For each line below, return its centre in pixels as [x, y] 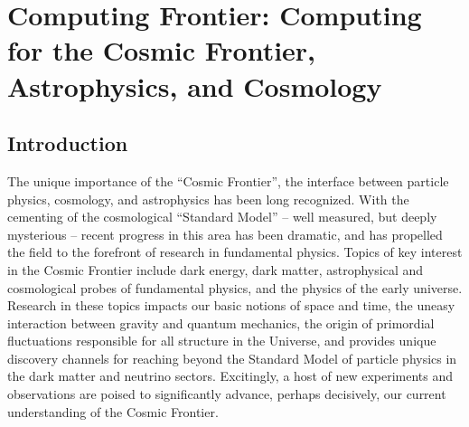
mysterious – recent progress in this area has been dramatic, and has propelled [225, 234]
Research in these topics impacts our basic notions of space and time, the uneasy [231, 305]
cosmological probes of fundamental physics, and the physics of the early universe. [235, 287]
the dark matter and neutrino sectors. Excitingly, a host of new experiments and [230, 376]
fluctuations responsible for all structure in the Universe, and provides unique [222, 341]
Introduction [68, 143]
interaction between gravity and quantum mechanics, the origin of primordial [221, 323]
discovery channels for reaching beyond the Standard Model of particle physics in [232, 358]
